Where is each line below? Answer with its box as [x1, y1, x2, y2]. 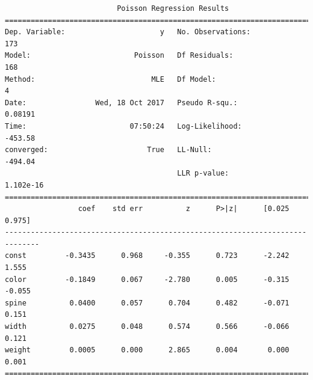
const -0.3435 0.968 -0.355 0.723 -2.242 [5, 251, 290, 260]
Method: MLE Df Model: [5, 75, 216, 84]
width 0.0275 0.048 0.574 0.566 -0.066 [5, 322, 290, 331]
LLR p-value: [177, 169, 229, 178]
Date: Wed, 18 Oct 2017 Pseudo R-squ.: [5, 98, 238, 107]
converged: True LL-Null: [5, 146, 212, 155]
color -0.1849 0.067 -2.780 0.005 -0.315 [5, 275, 290, 284]
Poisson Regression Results [117, 4, 229, 13]
